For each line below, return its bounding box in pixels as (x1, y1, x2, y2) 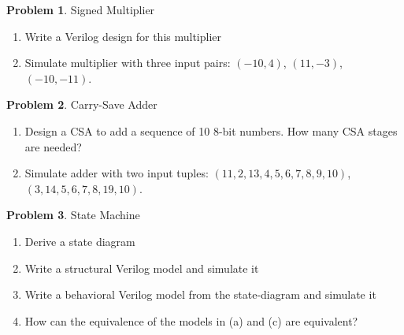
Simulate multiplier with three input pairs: (24, 54, 231, 71)
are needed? (24, 138, 82, 154)
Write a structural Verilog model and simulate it (24, 259, 259, 276)
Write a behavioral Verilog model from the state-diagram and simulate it (24, 286, 376, 303)
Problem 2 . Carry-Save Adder (6, 96, 158, 113)
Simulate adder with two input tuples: (24, 165, 209, 181)
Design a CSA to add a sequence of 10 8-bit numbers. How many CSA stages (24, 122, 398, 139)
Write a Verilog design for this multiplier (24, 28, 222, 44)
